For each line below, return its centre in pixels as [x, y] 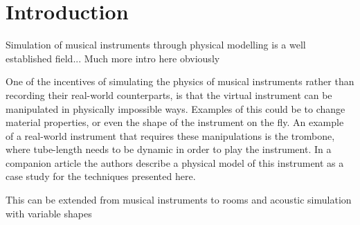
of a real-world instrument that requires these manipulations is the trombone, [170, 135]
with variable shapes [49, 213]
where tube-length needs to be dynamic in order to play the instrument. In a [169, 149]
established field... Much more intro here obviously [113, 58]
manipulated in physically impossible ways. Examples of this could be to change [175, 108]
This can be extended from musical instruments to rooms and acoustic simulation [179, 200]
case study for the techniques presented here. [101, 176]
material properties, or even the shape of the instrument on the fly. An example [175, 122]
